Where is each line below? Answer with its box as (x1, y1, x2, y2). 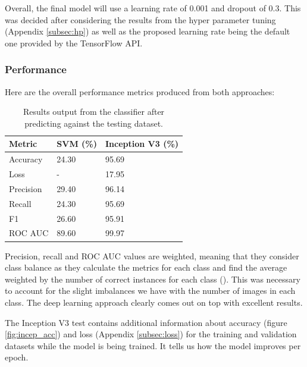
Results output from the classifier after (23, 105, 165, 118)
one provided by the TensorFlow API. (5, 36, 143, 49)
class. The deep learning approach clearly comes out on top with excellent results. (5, 296, 303, 308)
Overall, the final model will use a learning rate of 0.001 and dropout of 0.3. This (5, 2, 301, 14)
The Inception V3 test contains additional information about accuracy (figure (5, 316, 287, 328)
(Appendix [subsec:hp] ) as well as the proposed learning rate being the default (5, 25, 290, 37)
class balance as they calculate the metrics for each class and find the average (5, 261, 287, 274)
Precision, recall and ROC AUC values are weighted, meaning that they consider (5, 249, 299, 262)
